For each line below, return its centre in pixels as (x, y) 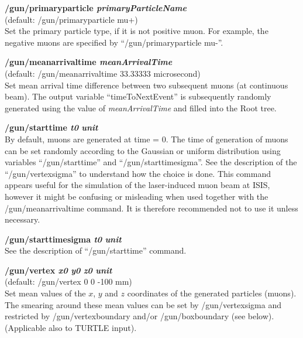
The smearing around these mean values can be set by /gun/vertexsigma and (143, 304)
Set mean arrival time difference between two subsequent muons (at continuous (147, 85)
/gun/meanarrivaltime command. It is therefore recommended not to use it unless (151, 208)
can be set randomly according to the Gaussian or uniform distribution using (143, 150)
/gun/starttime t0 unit (51, 127)
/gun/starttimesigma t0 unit (63, 239)
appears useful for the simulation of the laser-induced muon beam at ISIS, (137, 185)
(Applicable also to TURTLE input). (71, 327)
